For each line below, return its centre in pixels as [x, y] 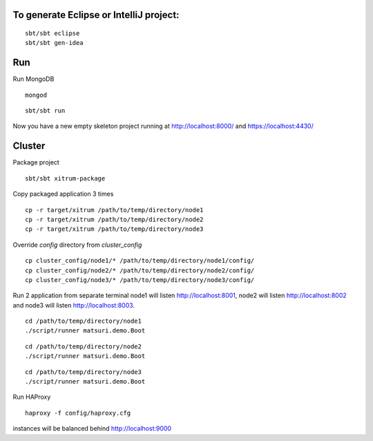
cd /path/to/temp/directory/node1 [83, 321]
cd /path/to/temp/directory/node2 [83, 346]
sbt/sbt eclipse [52, 34]
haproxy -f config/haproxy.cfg [78, 413]
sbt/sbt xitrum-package [65, 178]
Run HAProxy [32, 397]
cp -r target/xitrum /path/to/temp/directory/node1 [114, 210]
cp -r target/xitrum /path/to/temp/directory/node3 [114, 229]
